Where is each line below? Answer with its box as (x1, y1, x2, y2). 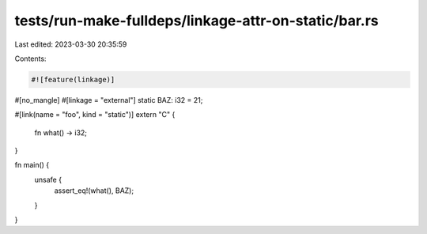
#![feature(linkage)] (31, 75, 115, 84)
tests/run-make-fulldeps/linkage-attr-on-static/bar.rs (14, 12, 379, 29)
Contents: (14, 54, 47, 63)
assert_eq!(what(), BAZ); (54, 186, 134, 195)
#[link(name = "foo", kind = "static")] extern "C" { (14, 110, 176, 119)
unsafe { (34, 175, 62, 184)
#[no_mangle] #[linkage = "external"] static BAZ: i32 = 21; (14, 95, 203, 104)
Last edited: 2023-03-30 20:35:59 (14, 40, 127, 49)
